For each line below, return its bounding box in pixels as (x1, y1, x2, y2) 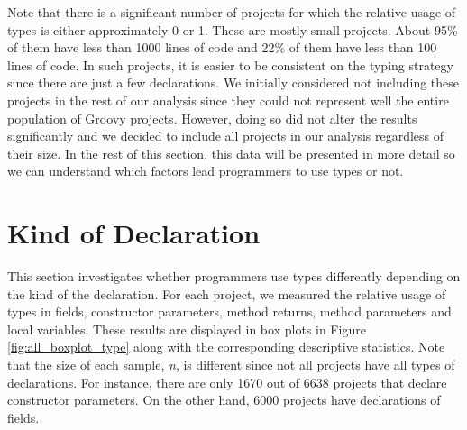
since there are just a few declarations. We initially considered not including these (7, 73, 460, 92)
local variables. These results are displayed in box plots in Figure (7, 319, 366, 338)
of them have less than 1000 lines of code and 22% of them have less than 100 (7, 38, 437, 57)
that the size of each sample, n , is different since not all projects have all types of (7, 355, 455, 374)
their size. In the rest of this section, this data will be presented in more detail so (7, 143, 455, 162)
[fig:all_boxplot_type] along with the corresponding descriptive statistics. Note (7, 337, 445, 356)
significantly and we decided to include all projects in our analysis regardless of (7, 126, 444, 145)
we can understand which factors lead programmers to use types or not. (7, 161, 404, 180)
